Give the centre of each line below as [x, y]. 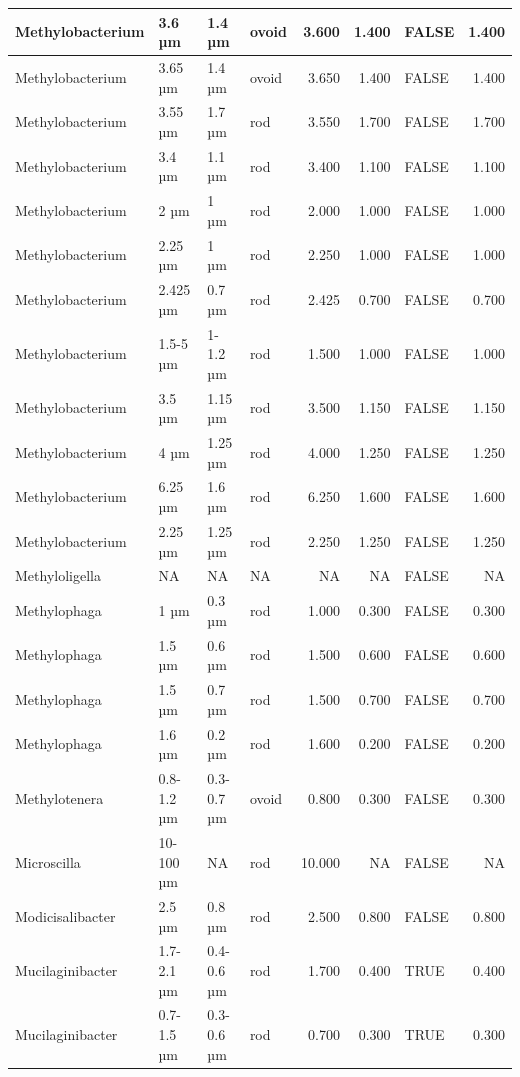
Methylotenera [59, 797]
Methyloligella [58, 575]
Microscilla [48, 861]
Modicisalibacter [65, 915]
